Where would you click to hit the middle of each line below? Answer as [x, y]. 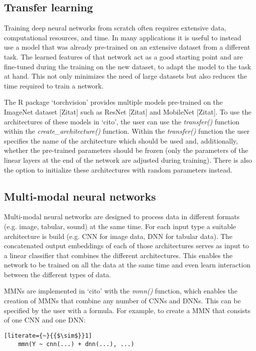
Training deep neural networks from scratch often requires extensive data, [115, 28]
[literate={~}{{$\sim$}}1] [48, 336]
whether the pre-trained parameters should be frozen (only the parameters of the [126, 150]
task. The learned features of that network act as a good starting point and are [124, 56]
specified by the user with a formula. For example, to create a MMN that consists [127, 310]
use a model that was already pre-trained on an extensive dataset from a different [127, 47]
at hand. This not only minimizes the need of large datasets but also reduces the [126, 76]
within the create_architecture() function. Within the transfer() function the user [127, 131]
